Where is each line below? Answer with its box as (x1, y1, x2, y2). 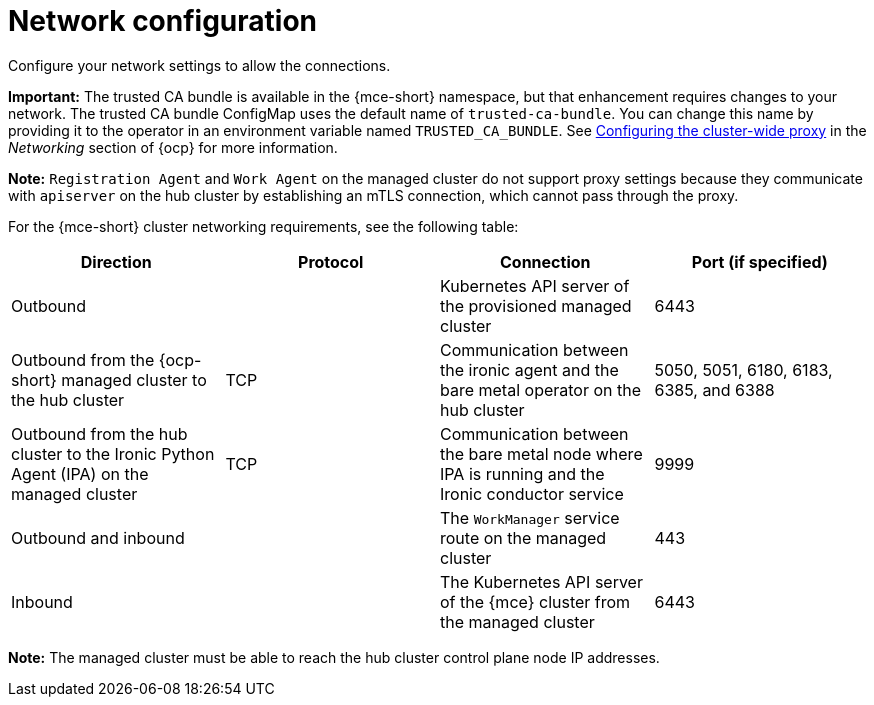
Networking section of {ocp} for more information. (8, 138, 338, 156)
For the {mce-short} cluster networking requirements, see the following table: (8, 217, 519, 235)
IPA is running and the (440, 463, 605, 484)
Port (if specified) (691, 251, 828, 272)
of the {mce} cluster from (440, 591, 631, 612)
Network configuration (8, 4, 318, 38)
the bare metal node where (440, 443, 643, 464)
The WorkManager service (440, 507, 620, 528)
